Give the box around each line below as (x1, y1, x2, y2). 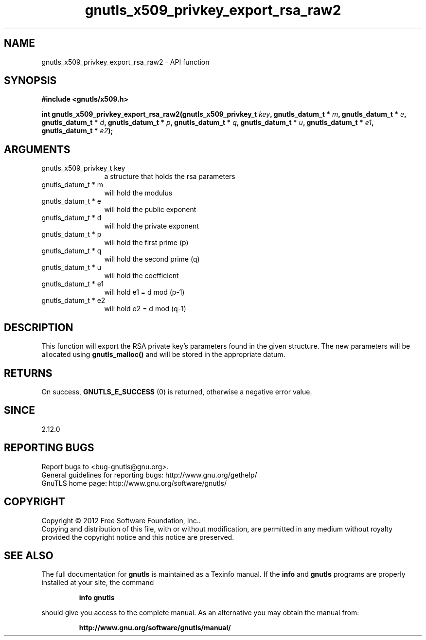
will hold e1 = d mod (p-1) (104, 288, 185, 297)
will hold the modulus (104, 189, 173, 197)
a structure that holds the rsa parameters (104, 172, 235, 181)
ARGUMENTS (4, 143, 71, 156)
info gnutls (79, 593, 115, 602)
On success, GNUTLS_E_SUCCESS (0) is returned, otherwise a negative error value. (41, 387, 312, 396)
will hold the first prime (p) (104, 238, 189, 247)
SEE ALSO (4, 549, 53, 562)
